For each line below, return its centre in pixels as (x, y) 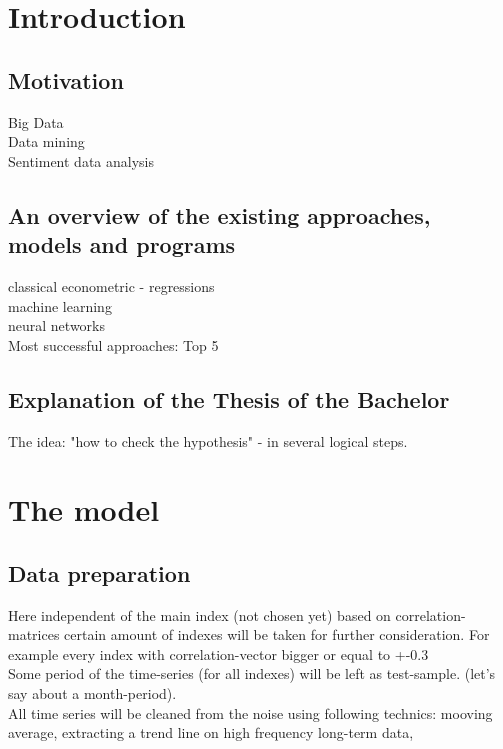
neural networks (56, 325)
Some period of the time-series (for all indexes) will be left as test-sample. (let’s (252, 673)
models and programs (122, 244)
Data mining (46, 141)
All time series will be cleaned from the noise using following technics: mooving (250, 712)
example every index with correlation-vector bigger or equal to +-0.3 (218, 653)
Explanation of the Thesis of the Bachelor (229, 398)
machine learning (60, 305)
